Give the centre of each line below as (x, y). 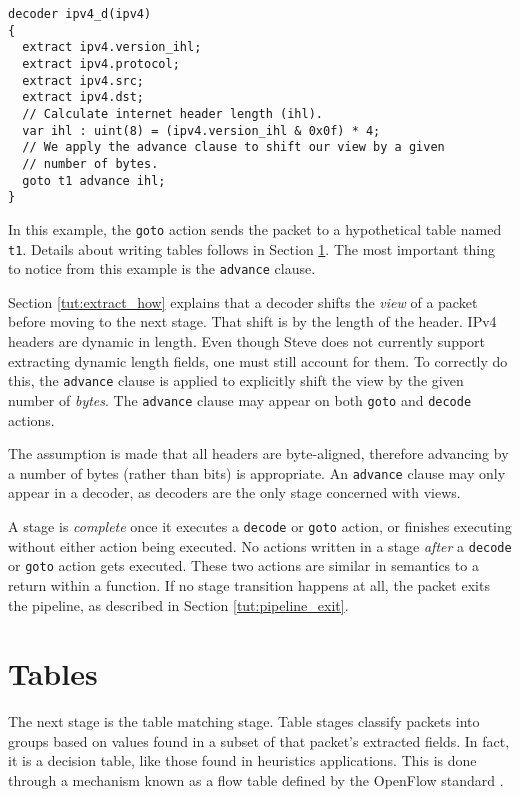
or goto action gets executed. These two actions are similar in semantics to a (243, 565)
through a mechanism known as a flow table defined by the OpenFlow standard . (256, 780)
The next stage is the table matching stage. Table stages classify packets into (244, 721)
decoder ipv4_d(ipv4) (80, 14)
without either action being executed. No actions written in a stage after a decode (260, 545)
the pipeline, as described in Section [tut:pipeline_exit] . (178, 604)
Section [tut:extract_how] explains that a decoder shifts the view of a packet (243, 301)
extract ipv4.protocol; (101, 63)
